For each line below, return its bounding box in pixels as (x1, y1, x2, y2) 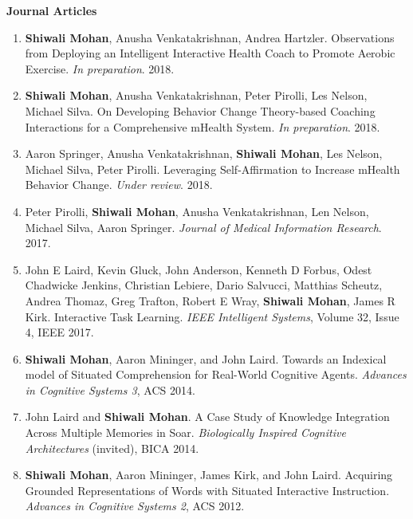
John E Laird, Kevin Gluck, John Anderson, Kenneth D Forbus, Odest (25, 261, 372, 277)
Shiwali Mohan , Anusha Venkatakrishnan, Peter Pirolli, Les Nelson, (25, 87, 368, 104)
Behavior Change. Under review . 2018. (25, 176, 213, 193)
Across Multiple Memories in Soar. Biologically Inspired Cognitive (25, 424, 346, 441)
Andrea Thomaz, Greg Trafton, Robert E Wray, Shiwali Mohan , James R (25, 292, 395, 309)
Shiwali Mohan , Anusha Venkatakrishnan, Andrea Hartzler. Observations (25, 29, 395, 45)
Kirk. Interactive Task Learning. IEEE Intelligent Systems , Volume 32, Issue (25, 308, 399, 324)
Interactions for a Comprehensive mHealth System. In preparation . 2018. (25, 118, 380, 135)
